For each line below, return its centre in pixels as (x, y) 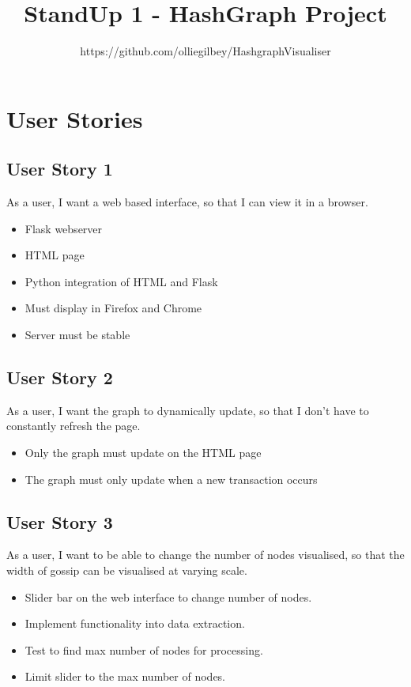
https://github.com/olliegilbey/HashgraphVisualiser (205, 51)
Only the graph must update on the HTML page (143, 453)
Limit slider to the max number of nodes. (125, 676)
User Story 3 (60, 521)
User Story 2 (60, 377)
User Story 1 (60, 169)
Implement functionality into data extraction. (135, 623)
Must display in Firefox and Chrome (113, 308)
